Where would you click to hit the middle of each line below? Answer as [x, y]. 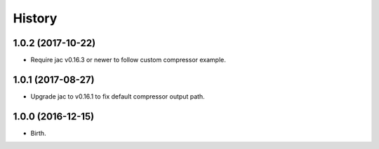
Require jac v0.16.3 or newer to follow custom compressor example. [128, 60]
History [35, 18]
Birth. [38, 133]
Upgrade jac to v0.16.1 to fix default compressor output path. [118, 96]
